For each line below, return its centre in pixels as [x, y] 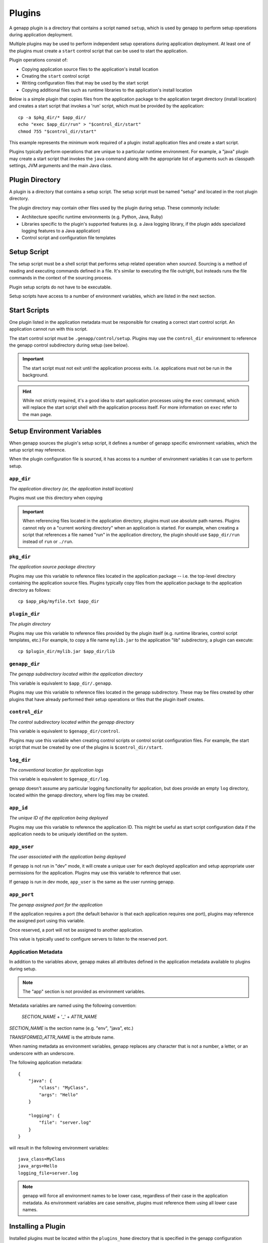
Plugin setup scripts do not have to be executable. [60, 287]
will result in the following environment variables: [59, 1148]
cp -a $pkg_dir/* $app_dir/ [52, 117]
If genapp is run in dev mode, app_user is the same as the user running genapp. [92, 882]
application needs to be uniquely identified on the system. [68, 834]
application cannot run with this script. [48, 329]
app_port [22, 895]
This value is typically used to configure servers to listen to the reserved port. [89, 939]
